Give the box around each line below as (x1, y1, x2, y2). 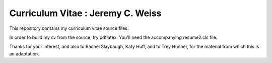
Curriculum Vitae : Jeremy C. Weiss (9, 8, 162, 19)
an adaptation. (9, 50, 40, 56)
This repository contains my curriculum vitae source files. (9, 25, 129, 31)
